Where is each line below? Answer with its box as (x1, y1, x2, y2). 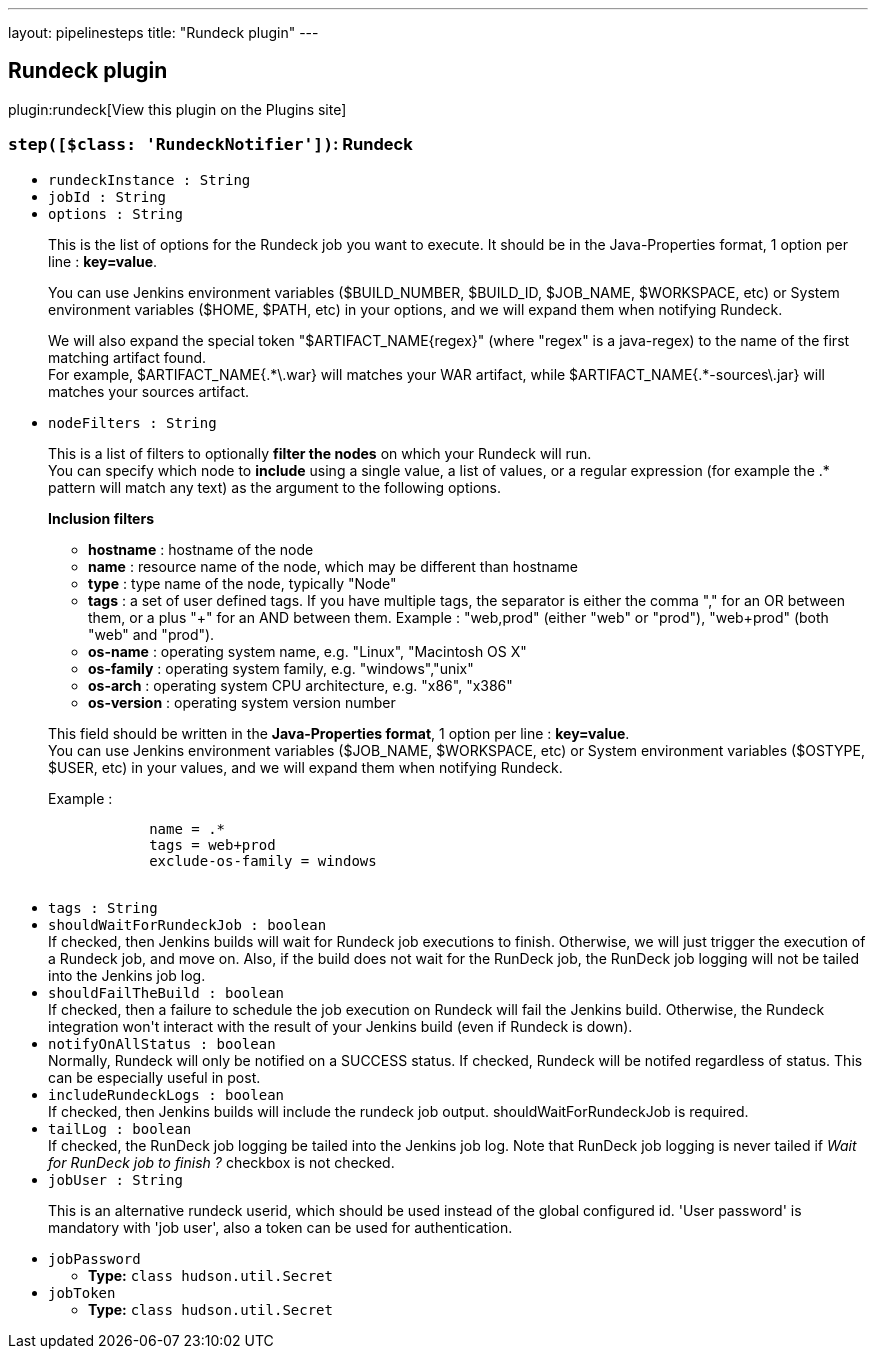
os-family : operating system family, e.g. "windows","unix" (88, 659, 474, 677)
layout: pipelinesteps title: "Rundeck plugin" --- (8, 24, 319, 41)
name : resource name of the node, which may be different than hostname (88, 557, 579, 575)
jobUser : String (48, 1171, 183, 1188)
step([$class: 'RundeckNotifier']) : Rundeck (8, 134, 413, 155)
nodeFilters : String (48, 414, 217, 431)
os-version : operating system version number (88, 693, 396, 711)
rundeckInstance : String (48, 171, 251, 188)
